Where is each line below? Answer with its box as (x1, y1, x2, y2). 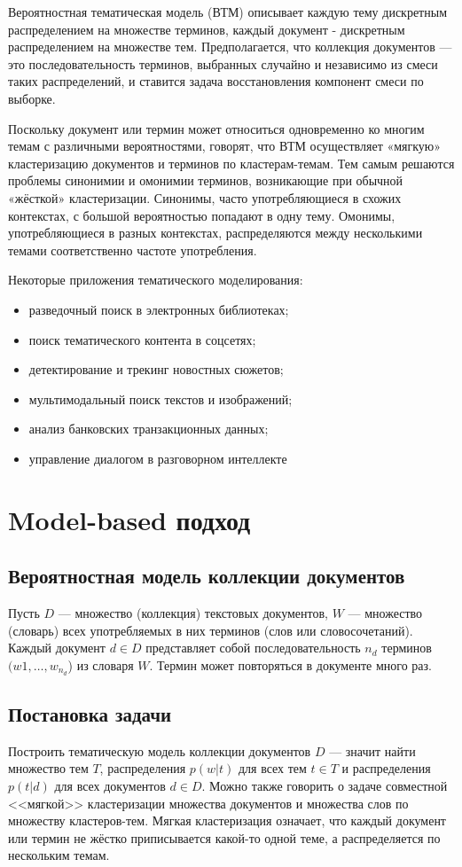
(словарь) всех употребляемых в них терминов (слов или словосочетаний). (8, 621, 413, 639)
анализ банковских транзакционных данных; (28, 419, 269, 438)
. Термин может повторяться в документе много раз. (149, 655, 432, 674)
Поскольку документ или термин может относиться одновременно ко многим (8, 119, 425, 137)
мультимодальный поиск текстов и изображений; (28, 389, 293, 408)
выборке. (8, 89, 56, 107)
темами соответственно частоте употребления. (8, 240, 257, 259)
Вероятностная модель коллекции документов (8, 562, 405, 590)
